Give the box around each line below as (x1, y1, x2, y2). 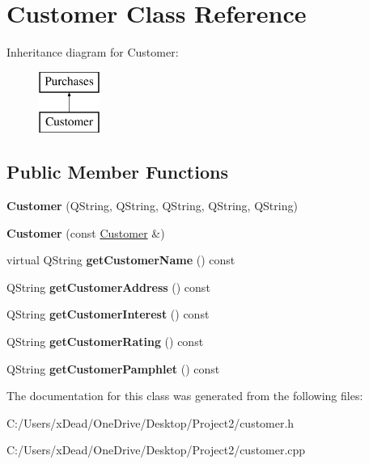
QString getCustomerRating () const (6, 333, 204, 350)
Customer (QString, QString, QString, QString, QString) (6, 197, 298, 214)
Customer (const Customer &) (6, 224, 165, 241)
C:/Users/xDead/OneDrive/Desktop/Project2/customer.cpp (6, 441, 306, 458)
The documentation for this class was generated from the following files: (6, 387, 363, 404)
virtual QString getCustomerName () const (6, 251, 235, 268)
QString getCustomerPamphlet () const (6, 360, 220, 377)
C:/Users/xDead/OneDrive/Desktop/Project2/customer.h (6, 414, 295, 431)
